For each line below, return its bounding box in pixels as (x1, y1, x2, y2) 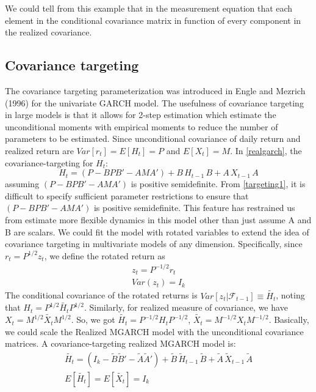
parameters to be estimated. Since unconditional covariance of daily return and (5, 132, 301, 145)
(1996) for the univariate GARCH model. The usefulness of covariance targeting (5, 96, 304, 109)
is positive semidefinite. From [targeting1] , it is (131, 177, 306, 190)
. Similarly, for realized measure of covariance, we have (84, 301, 288, 314)
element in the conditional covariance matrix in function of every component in (5, 13, 301, 26)
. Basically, (268, 313, 309, 326)
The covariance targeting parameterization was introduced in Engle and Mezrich (5, 84, 306, 97)
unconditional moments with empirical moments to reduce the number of (5, 120, 278, 133)
